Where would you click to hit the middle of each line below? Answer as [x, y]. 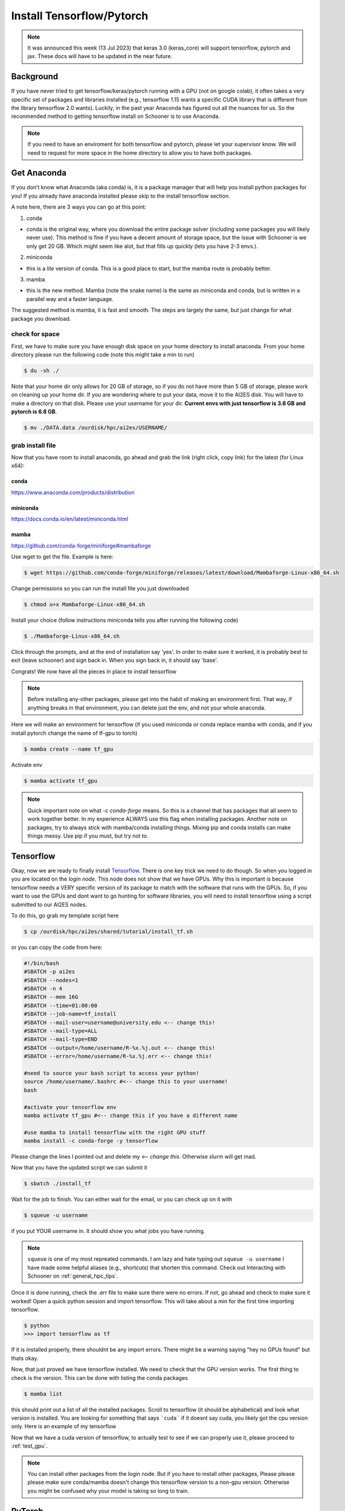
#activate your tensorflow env [70, 1107]
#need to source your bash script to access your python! [111, 1073]
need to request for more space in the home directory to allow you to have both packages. [140, 153]
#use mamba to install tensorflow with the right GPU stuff [115, 1132]
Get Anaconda [39, 173]
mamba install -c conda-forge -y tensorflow [91, 1141]
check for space [35, 334]
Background [35, 76]
